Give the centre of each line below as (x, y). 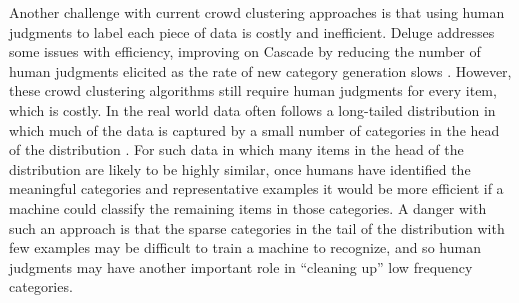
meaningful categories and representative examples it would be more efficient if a (256, 188)
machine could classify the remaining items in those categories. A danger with (248, 207)
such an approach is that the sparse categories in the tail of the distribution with (257, 227)
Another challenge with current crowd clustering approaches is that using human (257, 12)
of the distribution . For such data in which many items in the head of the (236, 149)
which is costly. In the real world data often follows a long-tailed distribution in (252, 109)
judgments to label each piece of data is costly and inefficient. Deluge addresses (252, 31)
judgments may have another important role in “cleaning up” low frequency (241, 266)
